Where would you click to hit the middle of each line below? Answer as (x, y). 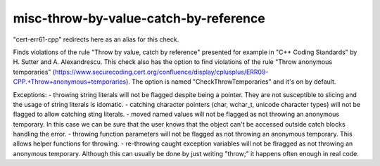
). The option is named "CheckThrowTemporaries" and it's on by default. (231, 82)
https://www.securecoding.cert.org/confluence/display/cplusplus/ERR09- (161, 72)
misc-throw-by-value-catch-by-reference (139, 18)
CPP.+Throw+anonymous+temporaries (70, 82)
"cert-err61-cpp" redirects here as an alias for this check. (96, 39)
